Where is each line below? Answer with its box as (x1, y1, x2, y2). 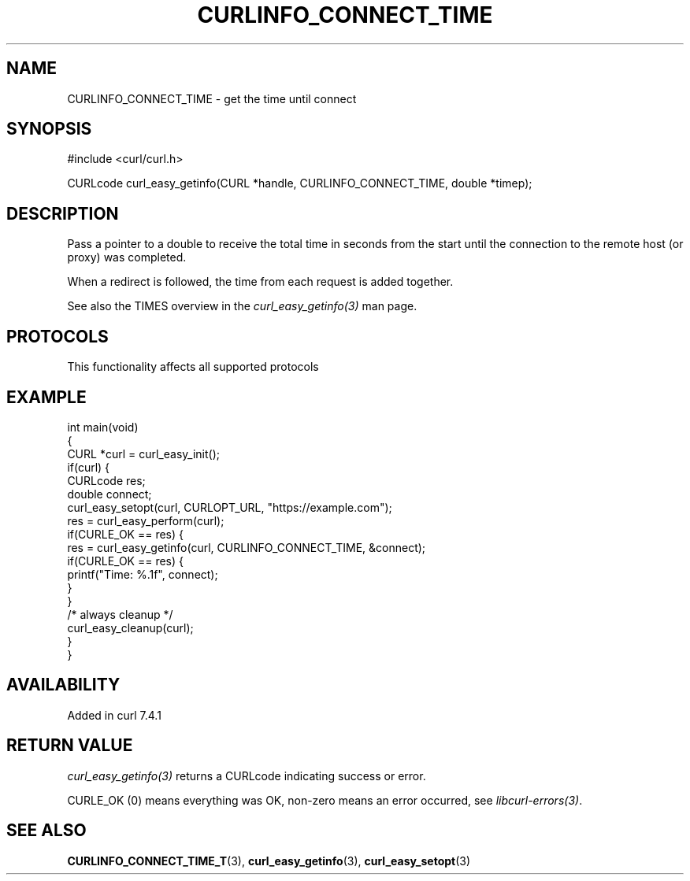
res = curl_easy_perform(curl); (67, 513, 224, 527)
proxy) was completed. (67, 250, 187, 265)
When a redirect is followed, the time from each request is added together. (67, 275, 454, 289)
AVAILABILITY (6, 675, 121, 695)
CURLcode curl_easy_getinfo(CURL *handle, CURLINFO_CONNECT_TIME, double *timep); (67, 176, 532, 191)
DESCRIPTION (6, 203, 119, 224)
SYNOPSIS (6, 119, 92, 139)
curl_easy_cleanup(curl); (67, 620, 194, 635)
